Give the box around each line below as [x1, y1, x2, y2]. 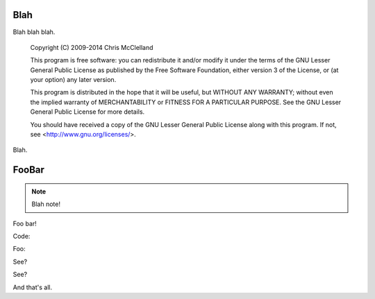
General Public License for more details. [30, 108, 145, 116]
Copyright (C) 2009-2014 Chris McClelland [30, 43, 153, 51]
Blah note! [31, 200, 60, 208]
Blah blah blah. [12, 28, 56, 36]
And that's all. [12, 283, 52, 291]
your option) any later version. [30, 76, 117, 84]
